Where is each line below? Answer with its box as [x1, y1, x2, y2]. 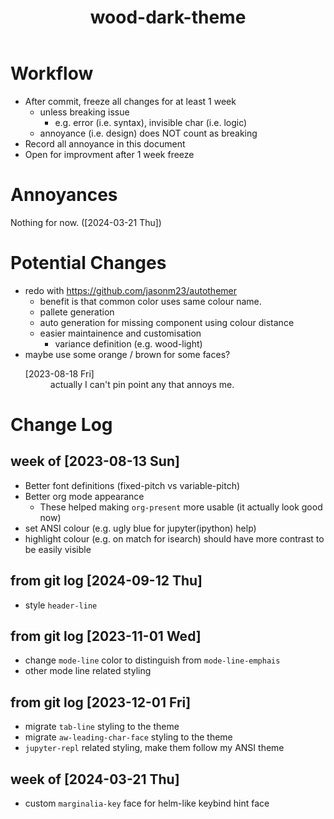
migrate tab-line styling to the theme [24, 721, 180, 733]
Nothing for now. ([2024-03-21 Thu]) [10, 216, 162, 228]
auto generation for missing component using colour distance [39, 316, 295, 328]
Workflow [10, 62, 94, 85]
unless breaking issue [39, 106, 130, 118]
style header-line [24, 599, 98, 611]
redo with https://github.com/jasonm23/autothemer [24, 284, 237, 296]
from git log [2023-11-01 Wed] [10, 628, 202, 645]
